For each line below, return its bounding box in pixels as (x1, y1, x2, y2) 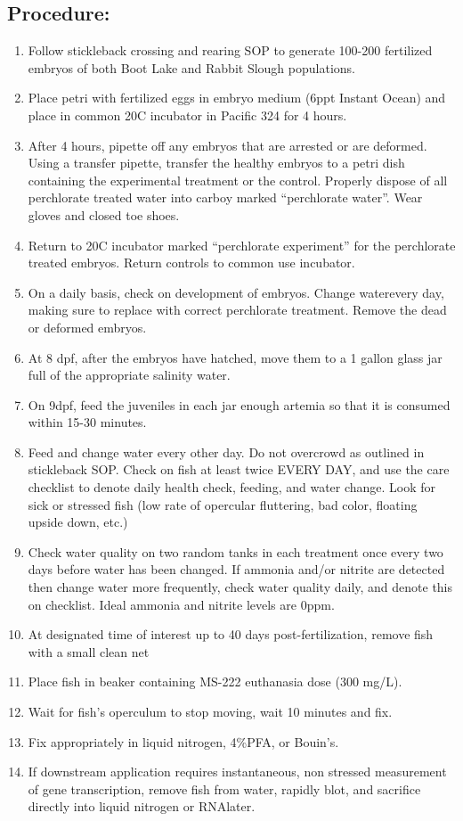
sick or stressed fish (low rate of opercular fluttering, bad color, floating (28, 495, 418, 513)
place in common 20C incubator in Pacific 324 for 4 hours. (28, 105, 347, 124)
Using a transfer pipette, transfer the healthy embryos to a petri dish (28, 153, 405, 172)
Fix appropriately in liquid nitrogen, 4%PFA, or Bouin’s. (28, 732, 339, 751)
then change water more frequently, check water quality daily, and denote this (28, 578, 453, 596)
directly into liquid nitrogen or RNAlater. (28, 797, 256, 816)
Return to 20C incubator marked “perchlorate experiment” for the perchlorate (28, 235, 456, 254)
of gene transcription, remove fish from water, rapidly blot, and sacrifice (28, 779, 421, 798)
